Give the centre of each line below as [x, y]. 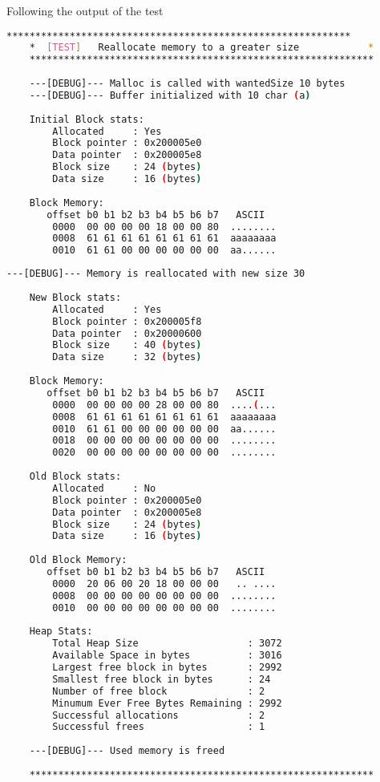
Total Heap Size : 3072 [167, 644]
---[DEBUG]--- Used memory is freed [127, 751]
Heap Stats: [61, 632]
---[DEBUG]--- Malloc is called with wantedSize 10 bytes [187, 84]
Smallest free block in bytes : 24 [162, 679]
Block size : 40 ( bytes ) [127, 345]
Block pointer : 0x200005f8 [127, 321]
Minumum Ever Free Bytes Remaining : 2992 [167, 703]
